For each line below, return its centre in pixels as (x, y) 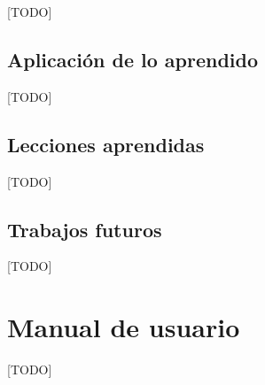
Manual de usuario (124, 327)
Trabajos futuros (85, 229)
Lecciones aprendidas (106, 144)
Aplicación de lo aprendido (133, 59)
